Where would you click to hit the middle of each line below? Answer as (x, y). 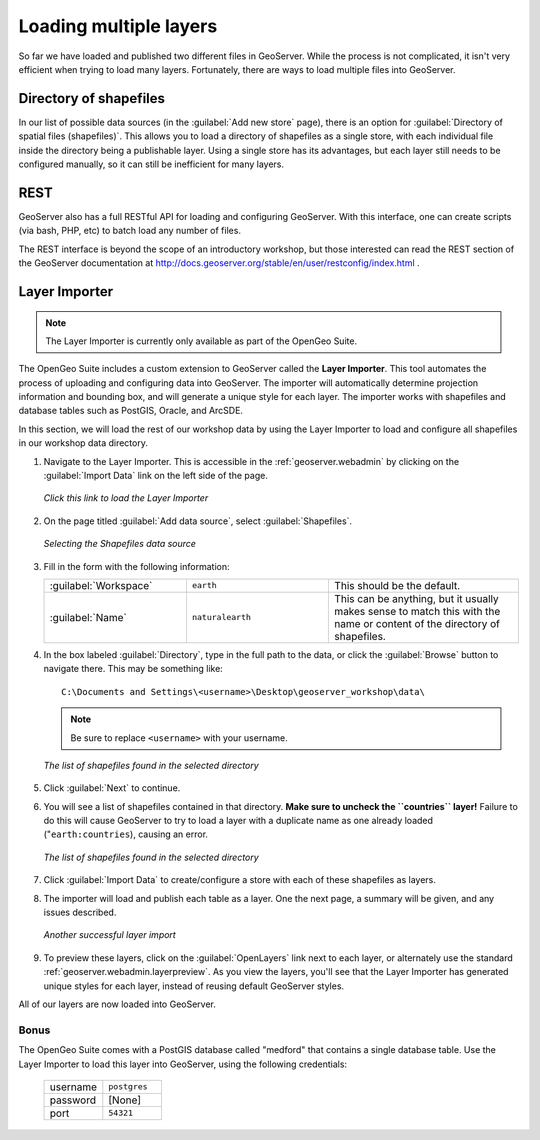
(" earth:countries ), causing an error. (126, 834)
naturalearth (221, 617)
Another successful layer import (110, 935)
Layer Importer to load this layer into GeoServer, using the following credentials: (183, 1064)
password (73, 1100)
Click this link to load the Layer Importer (126, 498)
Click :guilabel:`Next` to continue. (112, 788)
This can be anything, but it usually (416, 598)
